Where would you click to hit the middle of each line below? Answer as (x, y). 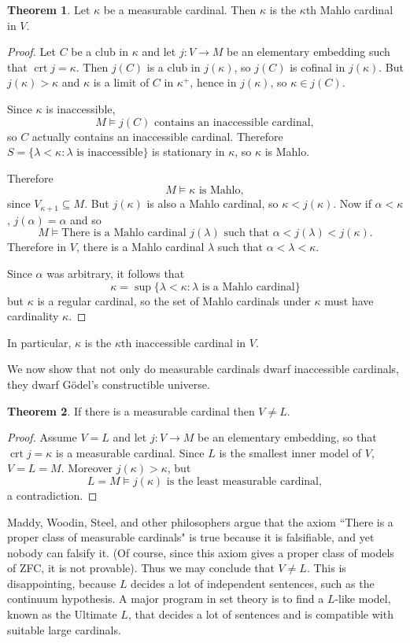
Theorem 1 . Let (49, 9)
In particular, (39, 342)
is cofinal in (318, 67)
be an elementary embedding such (308, 52)
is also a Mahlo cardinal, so (212, 203)
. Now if (352, 203)
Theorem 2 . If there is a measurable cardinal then (131, 410)
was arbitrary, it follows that (116, 273)
